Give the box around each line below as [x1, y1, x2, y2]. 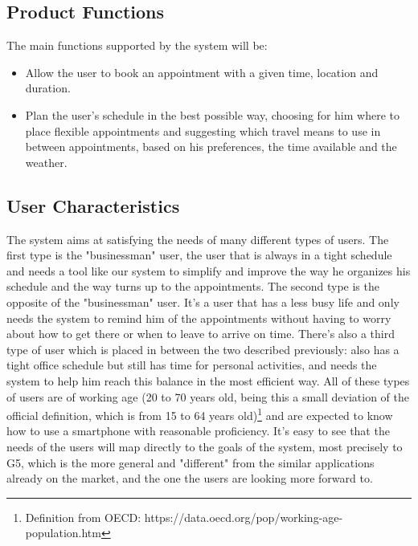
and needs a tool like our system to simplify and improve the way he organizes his [6, 262, 411, 279]
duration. [25, 79, 71, 96]
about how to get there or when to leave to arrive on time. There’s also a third [6, 325, 395, 342]
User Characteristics [6, 193, 180, 218]
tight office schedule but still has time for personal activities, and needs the [6, 357, 377, 373]
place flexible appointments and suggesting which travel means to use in [25, 122, 381, 139]
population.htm [25, 524, 101, 541]
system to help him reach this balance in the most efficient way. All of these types [6, 372, 410, 389]
